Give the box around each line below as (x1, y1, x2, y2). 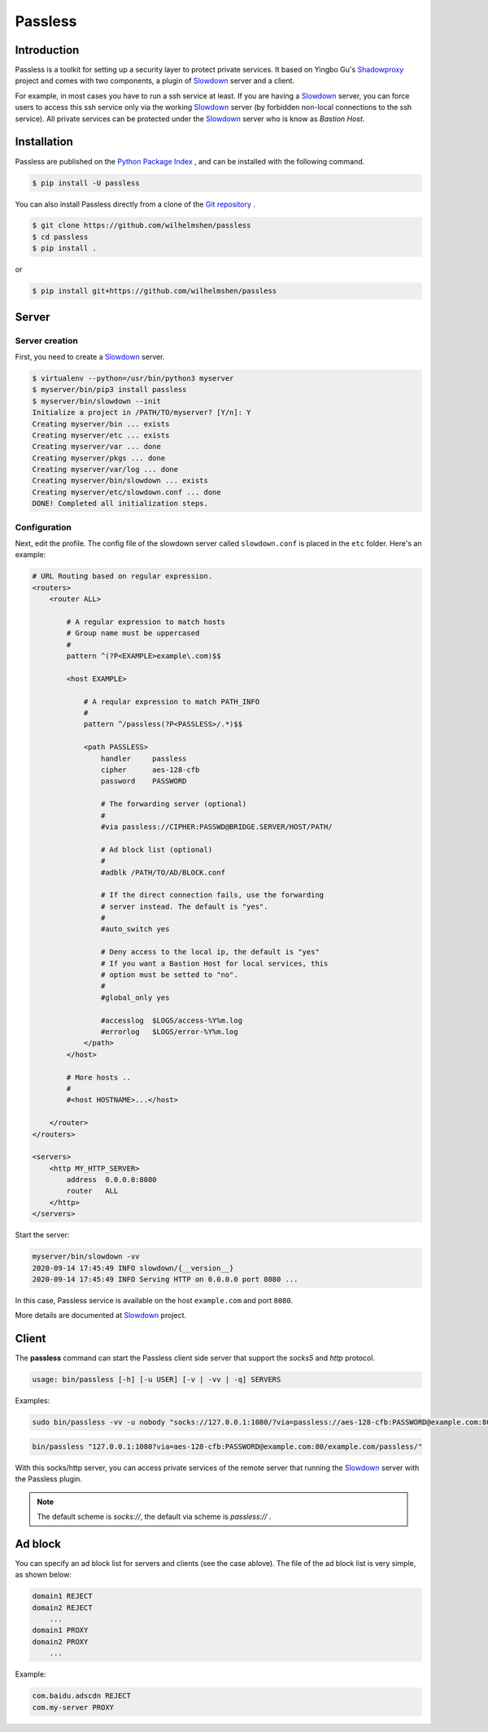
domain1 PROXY (32, 1625, 89, 1635)
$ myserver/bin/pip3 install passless (32, 385, 187, 395)
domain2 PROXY (32, 1637, 89, 1647)
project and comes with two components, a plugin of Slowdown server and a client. (15, 76, 295, 85)
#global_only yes (100, 993, 170, 1002)
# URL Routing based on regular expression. (32, 572, 213, 581)
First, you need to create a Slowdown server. (15, 351, 165, 361)
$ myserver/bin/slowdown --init (32, 396, 162, 406)
